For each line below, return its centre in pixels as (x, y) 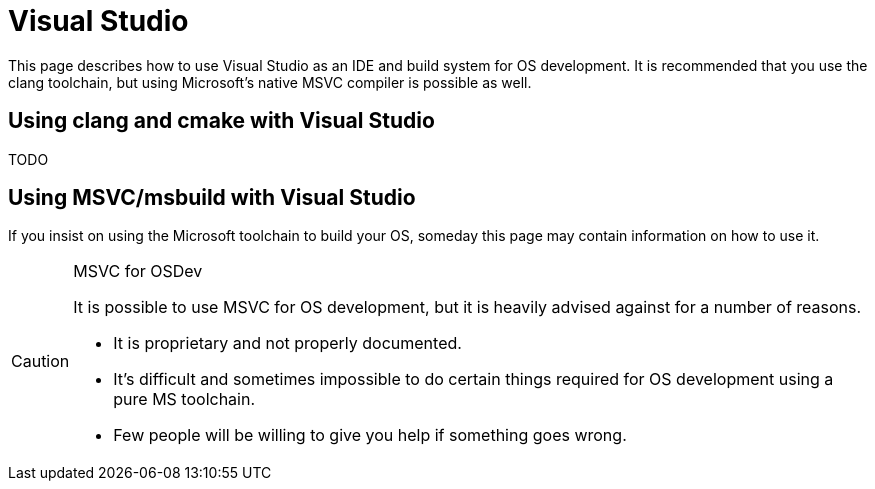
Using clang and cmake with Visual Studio (221, 121)
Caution (40, 361)
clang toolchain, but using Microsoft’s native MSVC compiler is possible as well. (270, 82)
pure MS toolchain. (184, 399)
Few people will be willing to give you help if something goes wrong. (370, 435)
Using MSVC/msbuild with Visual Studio (212, 198)
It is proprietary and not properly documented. (287, 343)
